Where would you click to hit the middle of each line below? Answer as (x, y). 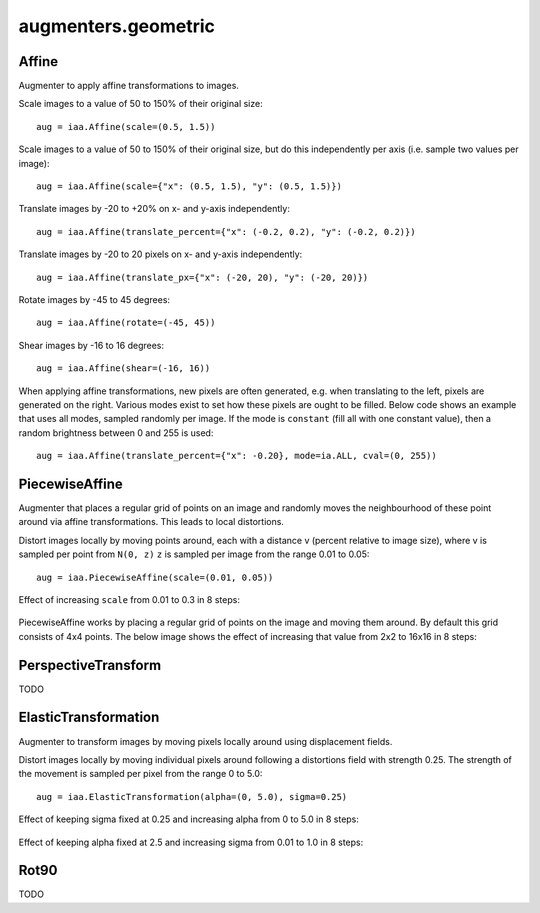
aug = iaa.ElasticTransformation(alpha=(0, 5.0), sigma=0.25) (192, 796)
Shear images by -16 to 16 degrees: (91, 345)
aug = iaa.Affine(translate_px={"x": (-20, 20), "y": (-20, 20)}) (202, 277)
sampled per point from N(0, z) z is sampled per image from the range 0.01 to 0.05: (194, 554)
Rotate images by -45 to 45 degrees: (94, 299)
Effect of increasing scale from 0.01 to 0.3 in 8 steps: (129, 599)
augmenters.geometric (116, 26)
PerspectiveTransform (90, 665)
